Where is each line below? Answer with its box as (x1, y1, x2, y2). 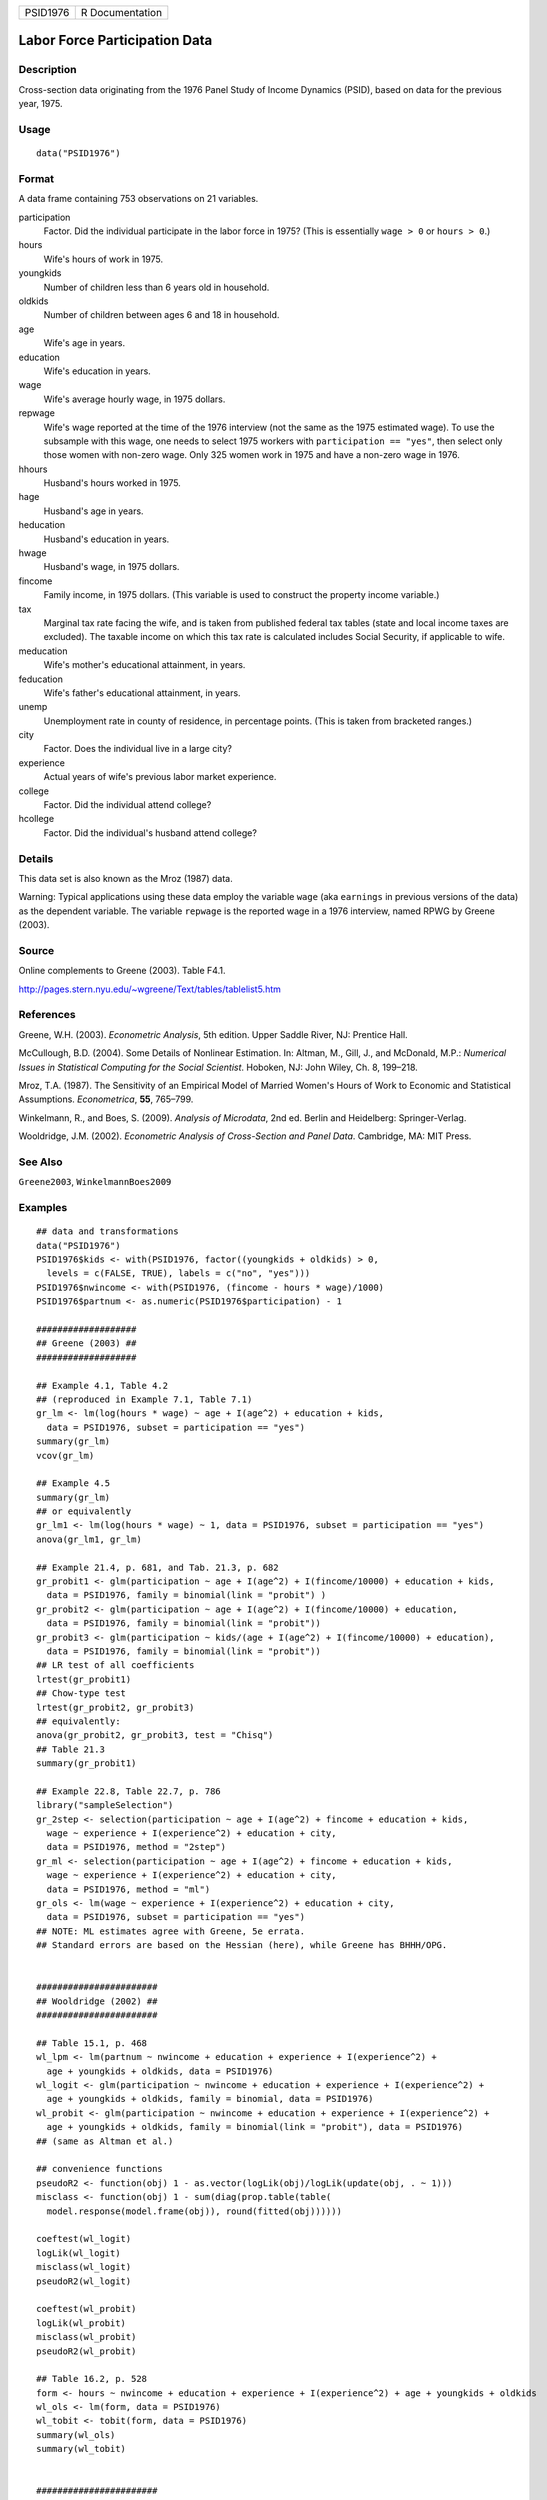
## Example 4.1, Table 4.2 (36, 1380, 169, 1391)
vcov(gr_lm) (36, 1450, 95, 1461)
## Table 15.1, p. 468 (36, 2037, 148, 2049)
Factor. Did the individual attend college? (43, 799, 212, 811)
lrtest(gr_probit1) (36, 1673, 132, 1685)
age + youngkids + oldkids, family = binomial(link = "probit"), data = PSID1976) (46, 2121, 464, 2133)
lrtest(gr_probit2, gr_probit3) (36, 1701, 195, 1713)
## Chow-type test (36, 1688, 127, 1699)
